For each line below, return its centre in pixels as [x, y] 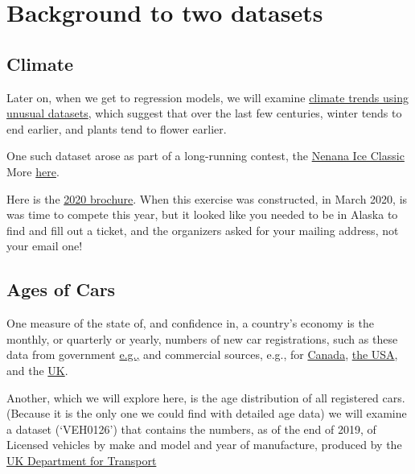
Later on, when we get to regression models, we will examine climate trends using [207, 97]
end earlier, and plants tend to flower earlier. [117, 128]
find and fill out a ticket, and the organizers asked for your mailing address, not [203, 230]
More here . [33, 171]
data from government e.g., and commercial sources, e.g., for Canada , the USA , [202, 354]
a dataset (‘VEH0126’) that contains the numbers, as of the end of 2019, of [191, 429]
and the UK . [37, 370]
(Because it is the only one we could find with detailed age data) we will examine [207, 413]
